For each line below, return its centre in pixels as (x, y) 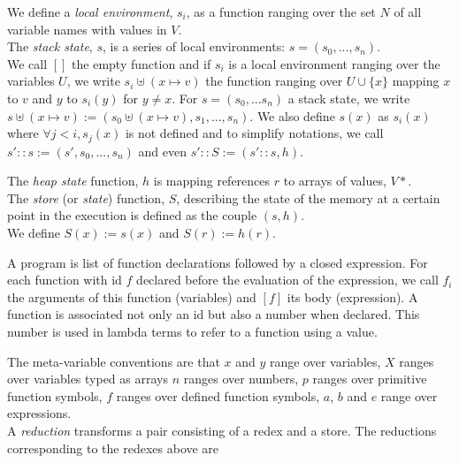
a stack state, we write (349, 98)
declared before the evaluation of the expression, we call (287, 280)
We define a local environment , (90, 11)
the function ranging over (274, 81)
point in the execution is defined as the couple (132, 215)
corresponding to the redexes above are (113, 448)
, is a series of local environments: (194, 46)
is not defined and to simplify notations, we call (254, 133)
